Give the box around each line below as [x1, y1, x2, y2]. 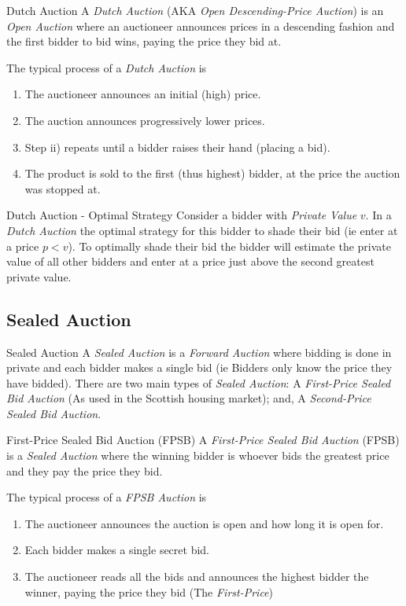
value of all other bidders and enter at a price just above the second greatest [6, 253, 375, 270]
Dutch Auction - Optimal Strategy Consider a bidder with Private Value [6, 207, 357, 223]
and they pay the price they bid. [6, 462, 163, 479]
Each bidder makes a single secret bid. [24, 542, 210, 558]
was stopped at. [24, 180, 101, 196]
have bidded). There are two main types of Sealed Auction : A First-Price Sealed [6, 374, 391, 391]
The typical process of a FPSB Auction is [6, 489, 207, 505]
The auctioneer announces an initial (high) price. [24, 86, 261, 102]
